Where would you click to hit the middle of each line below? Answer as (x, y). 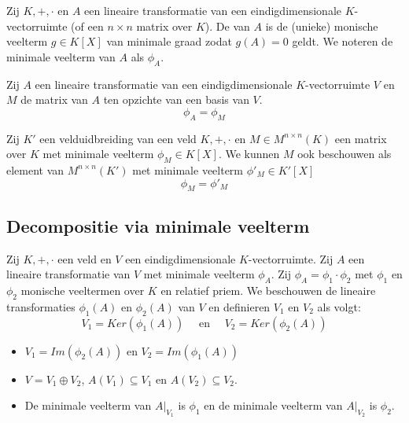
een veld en (85, 258)
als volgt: (339, 306)
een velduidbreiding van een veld (118, 138)
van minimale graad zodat (169, 41)
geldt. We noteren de (343, 41)
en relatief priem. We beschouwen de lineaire (268, 290)
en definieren (240, 306)
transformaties (41, 306)
